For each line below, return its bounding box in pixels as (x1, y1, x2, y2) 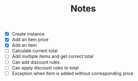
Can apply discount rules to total (11, 65, 79, 71)
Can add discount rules (11, 59, 60, 65)
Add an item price (11, 37, 49, 43)
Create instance (11, 31, 45, 37)
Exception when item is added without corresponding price (11, 70, 134, 76)
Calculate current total (11, 48, 58, 54)
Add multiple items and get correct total (11, 53, 94, 60)
